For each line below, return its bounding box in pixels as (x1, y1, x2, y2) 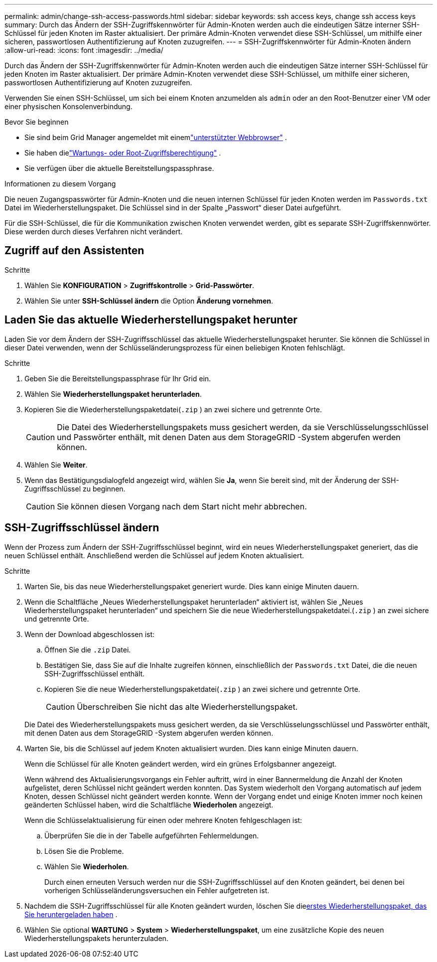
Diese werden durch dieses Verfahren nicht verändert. (4, 227, 183, 236)
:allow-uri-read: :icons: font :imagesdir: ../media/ (4, 46, 163, 54)
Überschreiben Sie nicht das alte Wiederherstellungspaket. (77, 701, 298, 712)
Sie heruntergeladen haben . (24, 910, 118, 919)
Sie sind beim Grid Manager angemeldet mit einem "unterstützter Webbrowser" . (24, 133, 287, 142)
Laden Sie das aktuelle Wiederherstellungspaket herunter (4, 314, 297, 326)
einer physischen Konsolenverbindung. (4, 102, 133, 111)
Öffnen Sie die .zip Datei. (44, 645, 131, 654)
